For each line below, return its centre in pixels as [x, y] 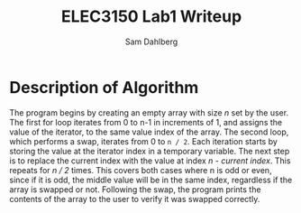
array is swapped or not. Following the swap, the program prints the [135, 189]
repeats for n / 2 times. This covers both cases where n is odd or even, [141, 170]
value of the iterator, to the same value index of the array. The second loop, [149, 132]
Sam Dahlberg [151, 42]
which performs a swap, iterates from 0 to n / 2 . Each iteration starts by [143, 141]
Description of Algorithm [104, 87]
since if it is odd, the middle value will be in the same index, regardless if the [151, 180]
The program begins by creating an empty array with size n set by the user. [149, 112]
